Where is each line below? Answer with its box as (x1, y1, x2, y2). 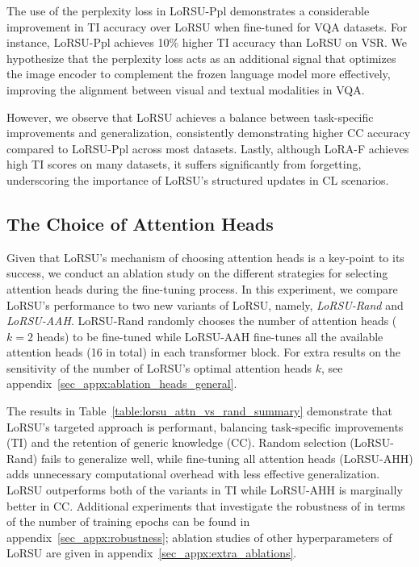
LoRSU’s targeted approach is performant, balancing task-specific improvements (6, 418, 404, 435)
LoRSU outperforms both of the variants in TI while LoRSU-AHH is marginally (6, 482, 403, 498)
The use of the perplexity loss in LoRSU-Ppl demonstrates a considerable (6, 2, 370, 19)
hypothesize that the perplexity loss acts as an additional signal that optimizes (6, 49, 396, 66)
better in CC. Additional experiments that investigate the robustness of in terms (6, 497, 405, 514)
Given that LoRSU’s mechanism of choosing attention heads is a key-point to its (6, 248, 404, 265)
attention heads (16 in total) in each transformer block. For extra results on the (6, 344, 401, 361)
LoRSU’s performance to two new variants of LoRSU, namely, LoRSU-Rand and (6, 296, 404, 313)
